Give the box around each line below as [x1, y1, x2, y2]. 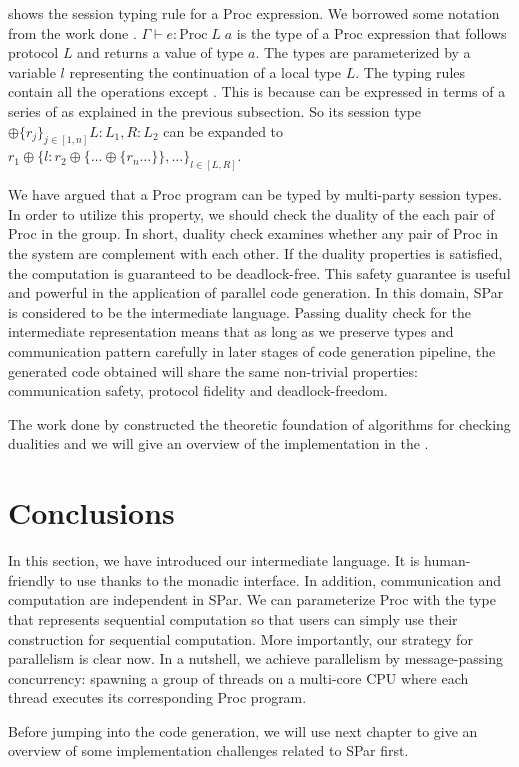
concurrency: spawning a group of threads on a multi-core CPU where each [8, 667, 469, 688]
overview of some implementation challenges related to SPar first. [8, 740, 409, 761]
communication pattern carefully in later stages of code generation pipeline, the [8, 341, 496, 362]
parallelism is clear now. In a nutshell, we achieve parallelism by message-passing [8, 648, 503, 669]
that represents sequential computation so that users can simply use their [8, 608, 458, 629]
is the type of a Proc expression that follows [236, 22, 507, 43]
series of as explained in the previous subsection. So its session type [8, 100, 422, 121]
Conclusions [8, 492, 175, 533]
